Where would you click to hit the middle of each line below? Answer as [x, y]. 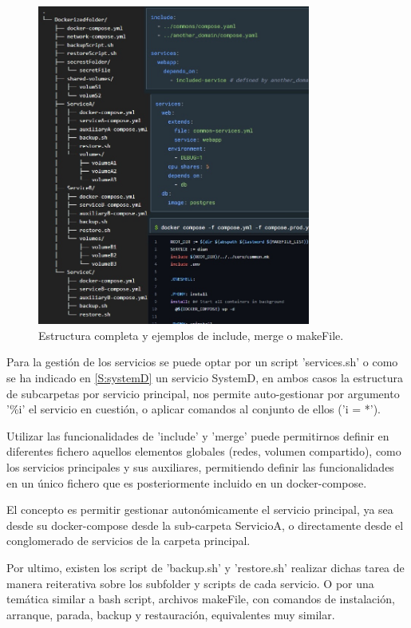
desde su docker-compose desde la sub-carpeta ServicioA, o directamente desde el [205, 525]
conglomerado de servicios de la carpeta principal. [128, 541]
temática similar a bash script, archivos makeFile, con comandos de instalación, [201, 599]
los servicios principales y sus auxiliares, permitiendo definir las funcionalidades [200, 467]
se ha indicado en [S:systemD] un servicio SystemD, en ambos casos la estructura [205, 378]
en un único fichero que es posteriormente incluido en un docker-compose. [187, 482]
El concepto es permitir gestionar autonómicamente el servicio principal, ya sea [200, 510]
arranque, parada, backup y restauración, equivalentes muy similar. [171, 614]
